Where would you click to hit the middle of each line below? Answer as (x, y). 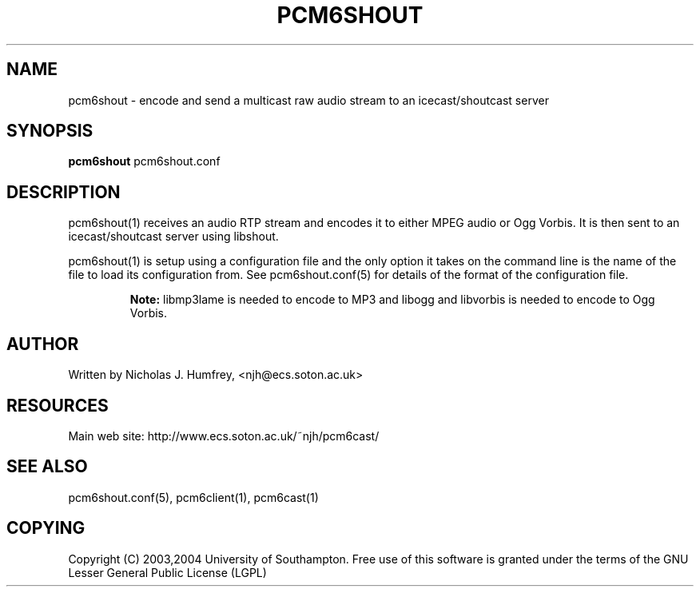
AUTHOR (43, 344)
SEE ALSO (47, 467)
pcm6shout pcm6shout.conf (144, 161)
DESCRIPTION (64, 192)
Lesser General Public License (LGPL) (167, 572)
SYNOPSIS (50, 131)
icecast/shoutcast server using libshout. (173, 237)
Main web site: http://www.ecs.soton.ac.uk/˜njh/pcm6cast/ (224, 436)
